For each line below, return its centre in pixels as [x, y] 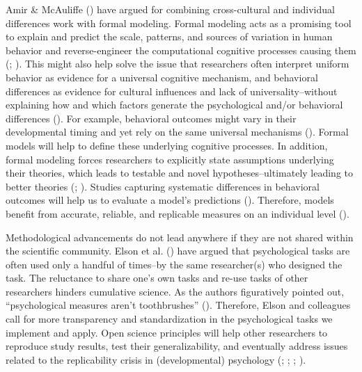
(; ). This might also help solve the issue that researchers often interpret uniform [178, 64]
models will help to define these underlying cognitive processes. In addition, [167, 145]
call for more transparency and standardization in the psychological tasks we [169, 319]
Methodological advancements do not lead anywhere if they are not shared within [180, 237]
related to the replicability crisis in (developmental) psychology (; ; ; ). [156, 359]
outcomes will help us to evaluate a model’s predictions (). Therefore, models [170, 200]
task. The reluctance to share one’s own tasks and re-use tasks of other [157, 278]
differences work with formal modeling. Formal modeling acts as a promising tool [179, 23]
